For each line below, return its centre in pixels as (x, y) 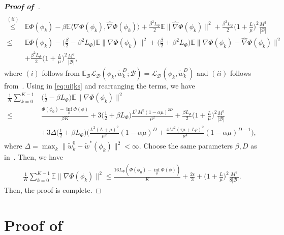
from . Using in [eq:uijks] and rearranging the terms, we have (100, 86)
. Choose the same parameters (186, 146)
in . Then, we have (34, 157)
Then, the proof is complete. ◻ (53, 190)
